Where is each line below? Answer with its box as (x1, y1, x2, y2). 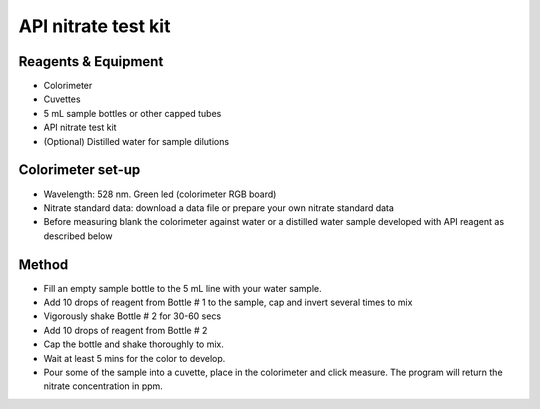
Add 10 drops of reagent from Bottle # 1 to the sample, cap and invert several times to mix (43, 296, 413, 308)
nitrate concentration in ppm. (43, 380, 164, 392)
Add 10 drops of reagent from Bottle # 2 (43, 324, 208, 336)
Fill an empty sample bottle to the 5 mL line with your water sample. (43, 282, 322, 294)
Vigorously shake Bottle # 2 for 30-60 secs (43, 310, 222, 322)
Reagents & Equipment (18, 53, 164, 70)
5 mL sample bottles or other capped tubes (43, 107, 222, 119)
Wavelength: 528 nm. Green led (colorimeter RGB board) (43, 188, 277, 200)
